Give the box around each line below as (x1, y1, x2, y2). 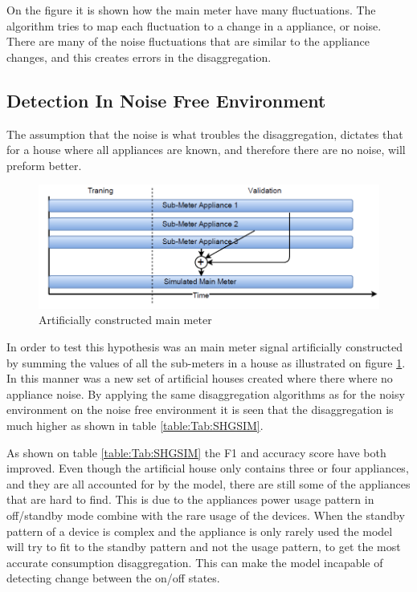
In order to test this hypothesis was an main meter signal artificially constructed (6, 339, 403, 355)
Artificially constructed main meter (39, 311, 212, 328)
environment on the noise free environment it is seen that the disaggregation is (6, 401, 394, 418)
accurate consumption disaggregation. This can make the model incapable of (6, 553, 383, 570)
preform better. (6, 156, 82, 173)
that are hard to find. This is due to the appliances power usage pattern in (6, 491, 374, 508)
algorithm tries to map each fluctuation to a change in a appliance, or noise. (6, 17, 382, 34)
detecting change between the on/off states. (6, 570, 220, 586)
